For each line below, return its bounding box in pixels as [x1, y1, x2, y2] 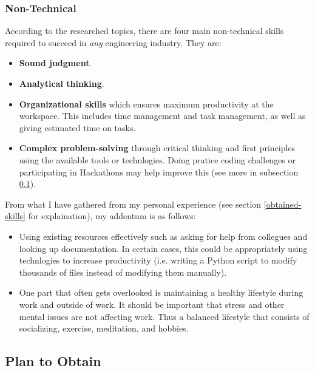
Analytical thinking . [19, 77, 104, 89]
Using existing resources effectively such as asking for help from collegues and [19, 230, 308, 242]
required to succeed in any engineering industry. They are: [5, 36, 222, 49]
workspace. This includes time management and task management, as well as [19, 109, 306, 122]
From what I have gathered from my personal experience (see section [5, 197, 262, 210]
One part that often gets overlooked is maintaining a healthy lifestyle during [19, 286, 303, 299]
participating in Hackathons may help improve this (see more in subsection [19, 165, 299, 178]
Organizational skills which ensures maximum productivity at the [19, 97, 274, 110]
